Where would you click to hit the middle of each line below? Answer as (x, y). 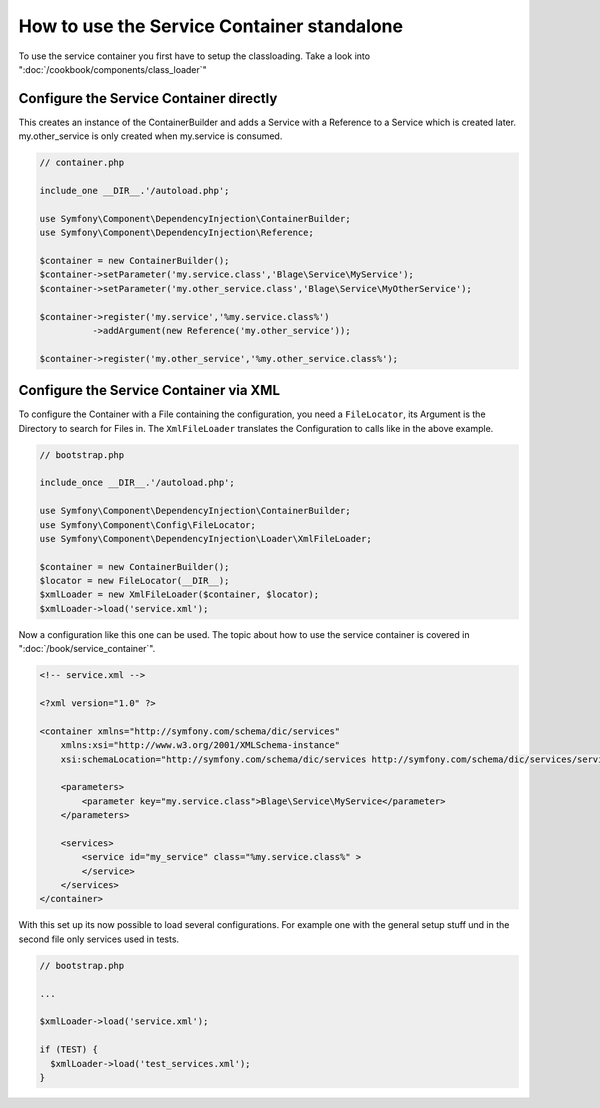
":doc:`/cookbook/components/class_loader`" (112, 69)
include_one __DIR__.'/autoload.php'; (134, 190)
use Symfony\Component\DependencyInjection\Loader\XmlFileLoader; (205, 538)
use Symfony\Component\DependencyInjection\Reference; (176, 233)
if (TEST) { (69, 1049)
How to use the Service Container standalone (211, 26)
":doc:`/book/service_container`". (87, 649)
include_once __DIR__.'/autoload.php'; (137, 483)
